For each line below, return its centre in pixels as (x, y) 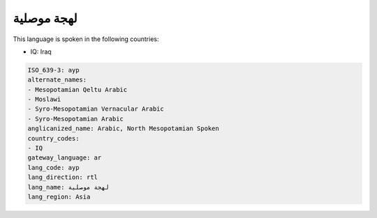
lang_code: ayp (53, 168)
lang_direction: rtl (62, 177)
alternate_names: (57, 80)
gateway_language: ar (65, 158)
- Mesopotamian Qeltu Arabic (77, 89)
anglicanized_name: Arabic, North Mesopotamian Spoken (123, 129)
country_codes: (53, 138)
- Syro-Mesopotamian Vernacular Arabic (96, 109)
